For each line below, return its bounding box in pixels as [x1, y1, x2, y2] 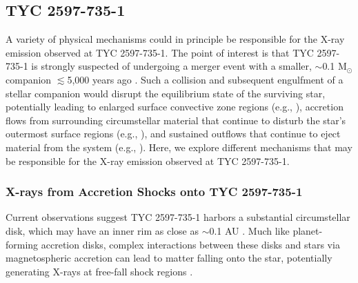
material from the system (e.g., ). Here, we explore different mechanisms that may [6, 139, 352, 154]
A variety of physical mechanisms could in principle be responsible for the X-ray [6, 32, 345, 46]
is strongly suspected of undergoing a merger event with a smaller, [31, 59, 312, 73]
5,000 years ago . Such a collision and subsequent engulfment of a [67, 72, 344, 86]
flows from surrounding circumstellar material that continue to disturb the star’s [6, 113, 346, 127]
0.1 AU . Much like [209, 223, 290, 237]
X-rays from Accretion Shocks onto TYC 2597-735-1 [6, 183, 303, 200]
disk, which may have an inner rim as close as [6, 223, 199, 237]
